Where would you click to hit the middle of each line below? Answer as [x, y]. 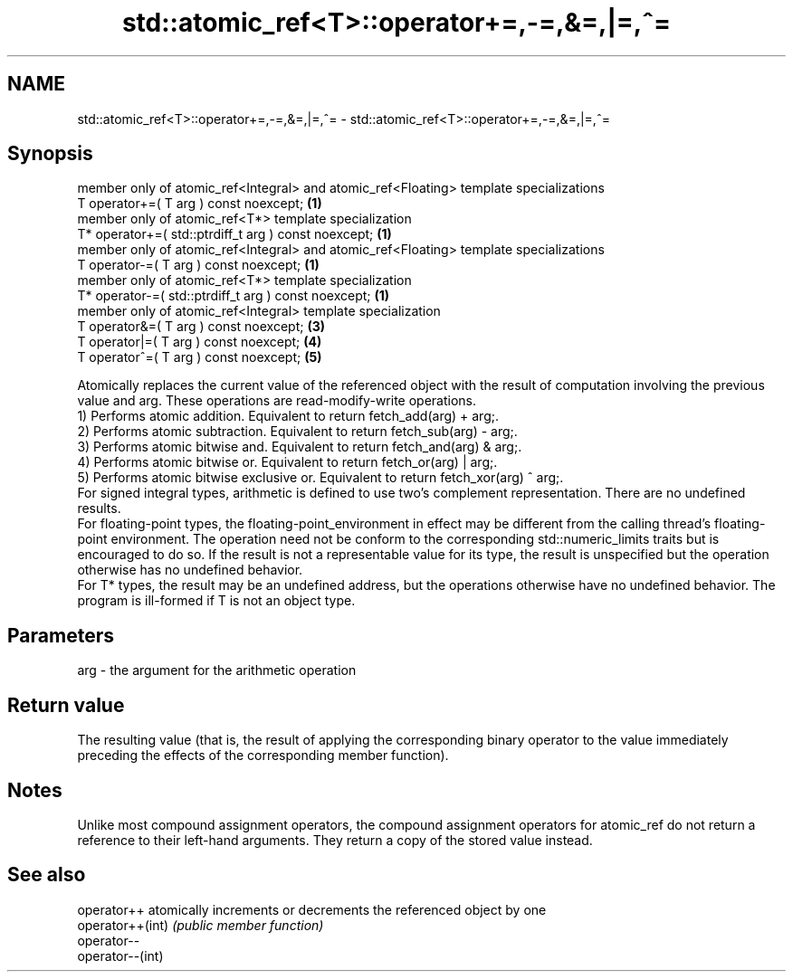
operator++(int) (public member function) [201, 925]
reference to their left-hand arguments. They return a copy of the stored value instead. [335, 840]
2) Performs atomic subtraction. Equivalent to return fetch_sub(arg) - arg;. [297, 432]
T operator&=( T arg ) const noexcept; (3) [201, 327]
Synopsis [50, 154]
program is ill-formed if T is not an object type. [216, 601]
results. [99, 509]
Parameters [61, 635]
